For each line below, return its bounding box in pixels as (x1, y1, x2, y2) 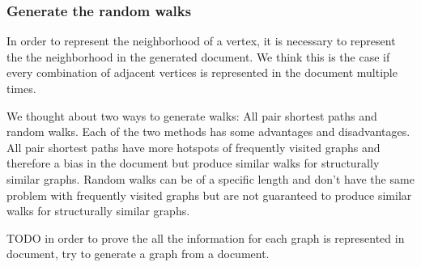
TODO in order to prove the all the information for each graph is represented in (6, 229, 405, 246)
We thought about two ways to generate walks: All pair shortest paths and (6, 107, 377, 124)
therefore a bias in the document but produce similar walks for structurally (6, 155, 380, 172)
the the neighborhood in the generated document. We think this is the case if (6, 48, 390, 65)
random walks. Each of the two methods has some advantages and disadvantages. (6, 123, 410, 140)
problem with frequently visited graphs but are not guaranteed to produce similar (6, 186, 412, 203)
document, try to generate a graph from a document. (6, 245, 270, 262)
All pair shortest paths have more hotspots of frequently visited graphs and (6, 138, 381, 155)
